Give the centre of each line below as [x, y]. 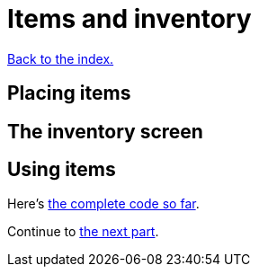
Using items [62, 170]
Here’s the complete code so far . [103, 204]
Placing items [69, 93]
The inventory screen [105, 131]
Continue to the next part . [83, 232]
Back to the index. [61, 58]
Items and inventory [129, 19]
